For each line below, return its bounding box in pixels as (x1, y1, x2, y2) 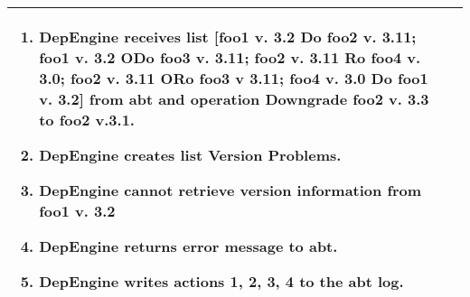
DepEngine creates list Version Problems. (39, 144, 342, 165)
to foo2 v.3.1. (39, 109, 135, 130)
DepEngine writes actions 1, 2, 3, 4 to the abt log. (39, 271, 404, 292)
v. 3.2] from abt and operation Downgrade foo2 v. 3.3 (39, 88, 429, 109)
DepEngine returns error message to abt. (39, 236, 338, 256)
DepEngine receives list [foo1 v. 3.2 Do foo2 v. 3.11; (39, 26, 417, 47)
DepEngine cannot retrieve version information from (39, 180, 422, 200)
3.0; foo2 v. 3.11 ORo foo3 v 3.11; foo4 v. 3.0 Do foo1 (39, 68, 428, 88)
